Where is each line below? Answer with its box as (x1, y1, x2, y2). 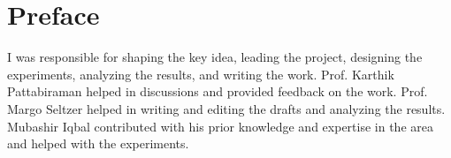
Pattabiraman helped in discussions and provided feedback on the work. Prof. (7, 82, 428, 101)
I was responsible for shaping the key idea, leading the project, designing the (7, 48, 423, 66)
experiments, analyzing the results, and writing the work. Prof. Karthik (7, 64, 394, 83)
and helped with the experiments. (7, 134, 189, 153)
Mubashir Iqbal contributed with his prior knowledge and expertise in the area (7, 117, 433, 135)
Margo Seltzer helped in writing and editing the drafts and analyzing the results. (7, 99, 446, 117)
